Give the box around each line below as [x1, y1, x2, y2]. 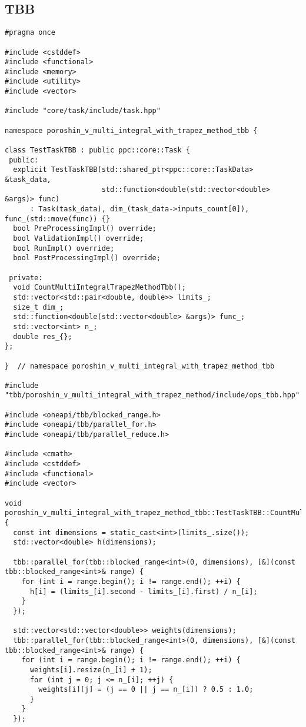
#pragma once [5, 28, 55, 37]
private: [9, 273, 43, 282]
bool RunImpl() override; [13, 244, 115, 253]
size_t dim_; [13, 303, 64, 311]
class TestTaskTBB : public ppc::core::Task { [5, 146, 190, 155]
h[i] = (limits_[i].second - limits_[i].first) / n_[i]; [29, 587, 258, 596]
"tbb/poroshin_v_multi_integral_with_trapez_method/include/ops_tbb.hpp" [5, 391, 300, 400]
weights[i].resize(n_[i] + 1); [29, 665, 152, 674]
